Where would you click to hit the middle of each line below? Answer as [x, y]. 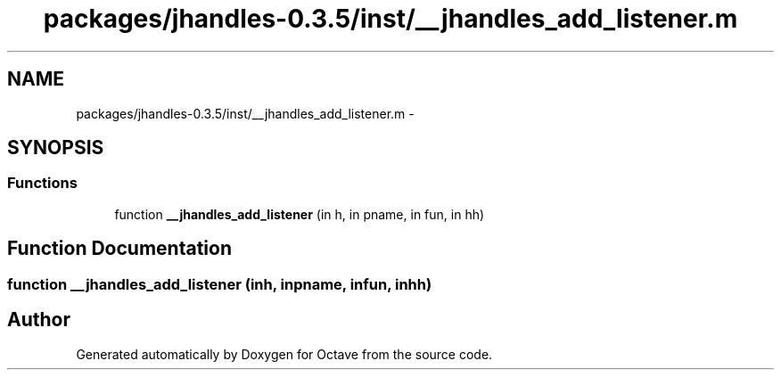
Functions [42, 183]
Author [39, 320]
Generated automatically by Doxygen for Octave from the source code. [284, 354]
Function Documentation [119, 249]
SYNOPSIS [56, 148]
